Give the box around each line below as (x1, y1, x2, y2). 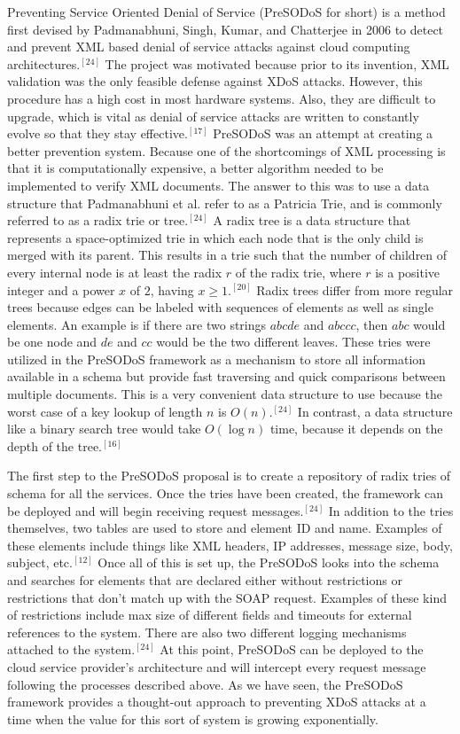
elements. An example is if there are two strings (7, 315, 267, 333)
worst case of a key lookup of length (7, 402, 203, 420)
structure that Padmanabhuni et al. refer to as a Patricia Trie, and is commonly (7, 193, 442, 212)
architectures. (7, 54, 81, 73)
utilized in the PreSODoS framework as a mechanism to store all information (7, 349, 426, 368)
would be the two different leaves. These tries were (156, 332, 431, 351)
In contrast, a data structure (297, 402, 453, 420)
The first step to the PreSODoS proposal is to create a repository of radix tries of (7, 466, 451, 485)
